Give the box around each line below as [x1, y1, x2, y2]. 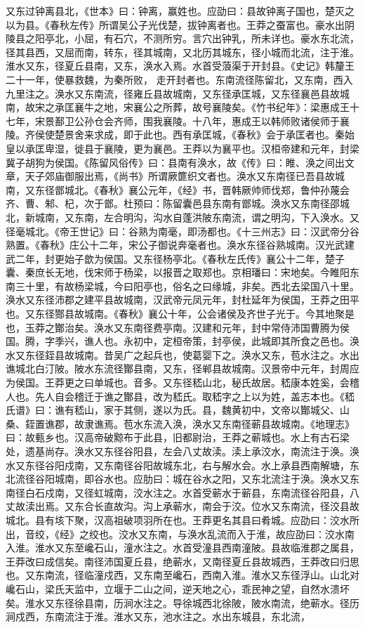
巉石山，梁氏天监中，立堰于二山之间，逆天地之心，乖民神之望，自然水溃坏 [6, 581, 350, 596]
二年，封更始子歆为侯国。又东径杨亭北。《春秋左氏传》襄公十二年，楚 [15, 251, 335, 266]
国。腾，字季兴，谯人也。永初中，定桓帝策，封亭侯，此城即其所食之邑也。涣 [6, 334, 359, 348]
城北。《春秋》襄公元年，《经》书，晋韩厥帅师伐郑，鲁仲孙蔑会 [64, 182, 350, 197]
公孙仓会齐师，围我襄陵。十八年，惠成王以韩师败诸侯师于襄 [74, 113, 350, 128]
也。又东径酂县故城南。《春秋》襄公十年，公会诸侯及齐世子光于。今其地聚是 [6, 306, 354, 321]
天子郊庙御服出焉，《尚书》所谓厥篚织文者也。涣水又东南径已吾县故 [25, 169, 335, 183]
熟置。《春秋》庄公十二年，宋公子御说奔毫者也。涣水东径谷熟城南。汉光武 [6, 237, 345, 252]
